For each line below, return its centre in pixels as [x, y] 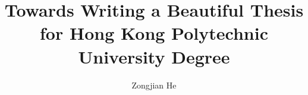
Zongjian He [154, 85]
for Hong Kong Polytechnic [154, 33]
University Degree [154, 56]
